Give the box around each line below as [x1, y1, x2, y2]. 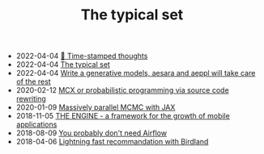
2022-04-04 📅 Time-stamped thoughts [15, 51, 148, 61]
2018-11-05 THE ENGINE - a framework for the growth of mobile [15, 111, 231, 121]
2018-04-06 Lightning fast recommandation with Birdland [15, 137, 209, 147]
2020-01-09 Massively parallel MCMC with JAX [15, 102, 176, 112]
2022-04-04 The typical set [15, 60, 111, 69]
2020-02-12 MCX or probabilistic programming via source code [15, 85, 229, 95]
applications [15, 119, 57, 130]
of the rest [15, 77, 51, 86]
